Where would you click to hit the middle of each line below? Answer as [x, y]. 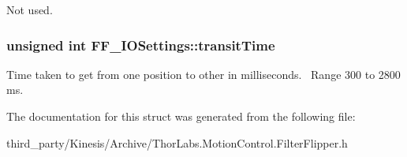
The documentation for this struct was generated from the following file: [181, 116]
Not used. [30, 9]
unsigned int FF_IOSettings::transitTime [141, 45]
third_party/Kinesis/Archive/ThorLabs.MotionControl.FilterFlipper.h [177, 142]
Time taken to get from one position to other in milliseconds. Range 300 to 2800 [203, 74]
